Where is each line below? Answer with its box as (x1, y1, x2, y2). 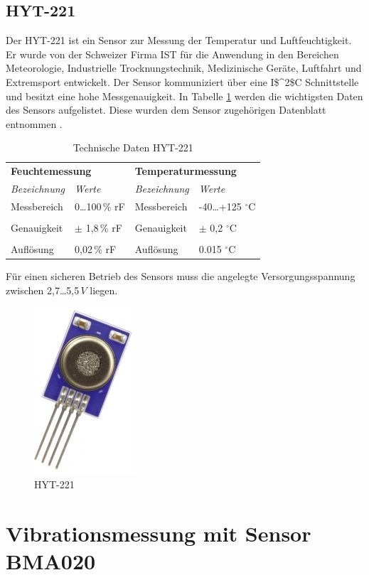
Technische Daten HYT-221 (73, 140, 193, 155)
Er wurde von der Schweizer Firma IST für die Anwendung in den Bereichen (6, 46, 339, 61)
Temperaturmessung (134, 163, 237, 178)
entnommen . (6, 116, 63, 131)
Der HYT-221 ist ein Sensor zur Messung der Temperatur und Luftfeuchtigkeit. (6, 33, 352, 48)
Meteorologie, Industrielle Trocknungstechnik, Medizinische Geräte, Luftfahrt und (6, 60, 362, 75)
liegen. (90, 282, 118, 297)
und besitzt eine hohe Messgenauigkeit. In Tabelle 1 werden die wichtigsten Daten (6, 88, 363, 103)
